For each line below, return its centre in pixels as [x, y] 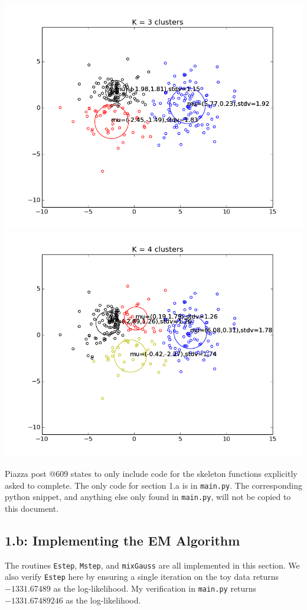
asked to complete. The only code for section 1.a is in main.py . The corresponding [153, 485]
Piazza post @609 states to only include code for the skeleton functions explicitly [151, 473]
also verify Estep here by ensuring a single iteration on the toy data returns [142, 577]
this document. [32, 508]
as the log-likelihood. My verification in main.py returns [155, 588]
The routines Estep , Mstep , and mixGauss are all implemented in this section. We [152, 565]
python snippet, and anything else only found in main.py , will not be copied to [148, 497]
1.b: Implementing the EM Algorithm [123, 540]
